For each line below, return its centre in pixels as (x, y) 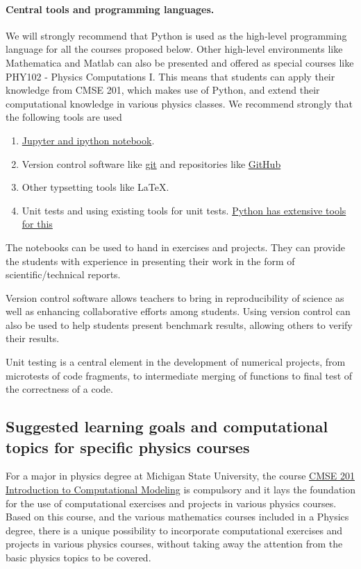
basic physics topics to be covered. (78, 558)
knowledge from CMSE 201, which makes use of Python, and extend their (163, 90)
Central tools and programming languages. (110, 9)
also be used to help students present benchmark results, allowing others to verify (179, 324)
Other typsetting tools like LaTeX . (95, 187)
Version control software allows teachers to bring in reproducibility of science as (175, 297)
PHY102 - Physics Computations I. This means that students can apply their (170, 76)
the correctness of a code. (59, 389)
